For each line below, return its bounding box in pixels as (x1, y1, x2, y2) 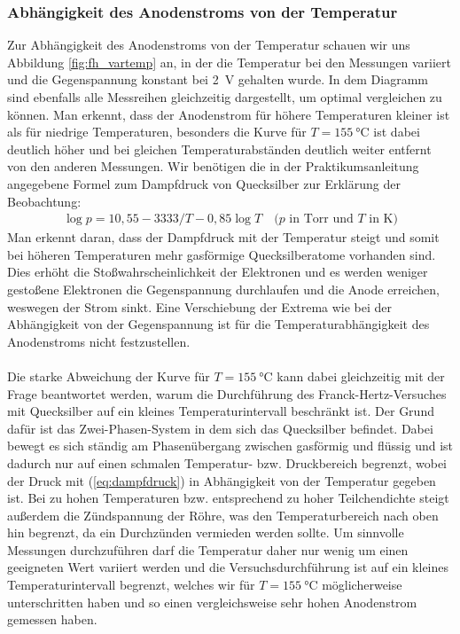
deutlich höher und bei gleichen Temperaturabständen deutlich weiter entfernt (7, 139, 432, 158)
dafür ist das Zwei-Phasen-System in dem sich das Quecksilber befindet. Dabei (7, 419, 433, 437)
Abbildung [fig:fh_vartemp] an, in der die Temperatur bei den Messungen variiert (7, 52, 451, 71)
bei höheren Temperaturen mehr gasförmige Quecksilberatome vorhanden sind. (7, 245, 436, 263)
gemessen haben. (7, 610, 97, 629)
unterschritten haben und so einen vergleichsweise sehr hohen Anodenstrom (7, 592, 417, 611)
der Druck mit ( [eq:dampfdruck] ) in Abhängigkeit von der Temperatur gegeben (7, 471, 436, 489)
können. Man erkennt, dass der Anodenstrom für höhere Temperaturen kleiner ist (7, 105, 450, 123)
